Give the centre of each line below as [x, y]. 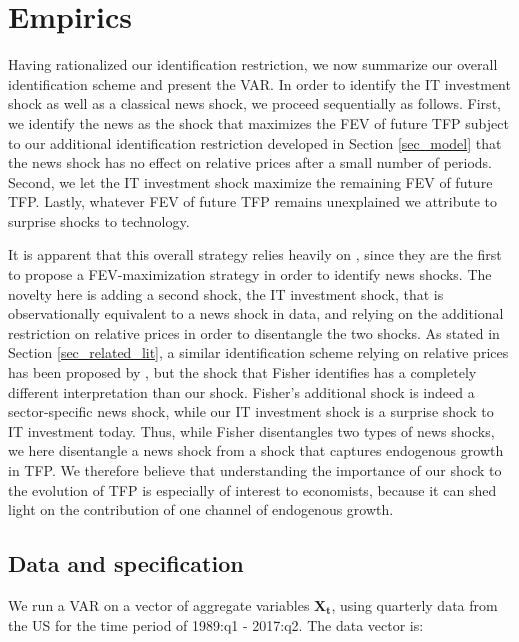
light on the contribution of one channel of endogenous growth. [201, 509]
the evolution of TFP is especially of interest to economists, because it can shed [252, 489]
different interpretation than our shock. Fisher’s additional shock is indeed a [241, 391]
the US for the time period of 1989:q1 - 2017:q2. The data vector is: [216, 624]
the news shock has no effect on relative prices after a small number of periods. [250, 162]
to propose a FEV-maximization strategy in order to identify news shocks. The [250, 274]
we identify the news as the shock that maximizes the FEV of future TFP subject [258, 122]
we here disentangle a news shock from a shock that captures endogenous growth [256, 450]
